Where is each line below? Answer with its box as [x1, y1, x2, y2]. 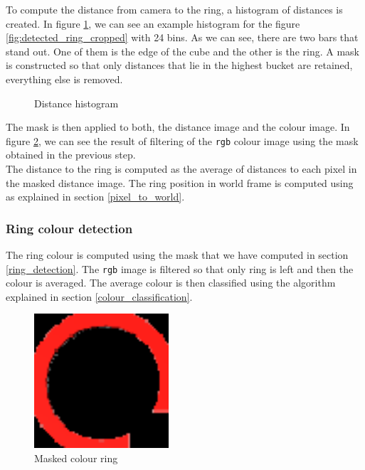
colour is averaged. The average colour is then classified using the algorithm [6, 275, 336, 290]
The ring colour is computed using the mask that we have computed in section [6, 247, 349, 262]
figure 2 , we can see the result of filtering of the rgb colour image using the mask [6, 133, 359, 148]
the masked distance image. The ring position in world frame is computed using [6, 175, 354, 190]
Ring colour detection [6, 219, 133, 237]
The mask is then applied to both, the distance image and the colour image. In [6, 119, 350, 134]
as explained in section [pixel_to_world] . [6, 189, 185, 204]
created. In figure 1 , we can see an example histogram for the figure [6, 16, 300, 31]
